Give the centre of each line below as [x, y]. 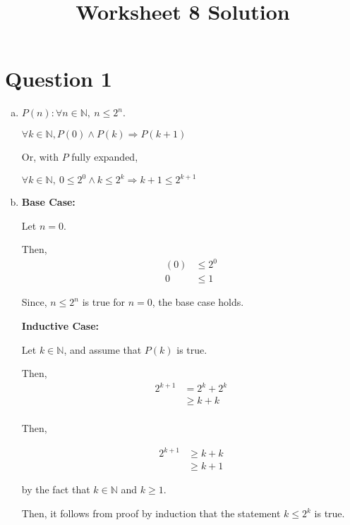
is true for [104, 302]
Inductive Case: [60, 325]
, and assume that [103, 349]
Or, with [40, 156]
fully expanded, [105, 156]
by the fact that [56, 489]
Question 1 [59, 79]
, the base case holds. [198, 302]
